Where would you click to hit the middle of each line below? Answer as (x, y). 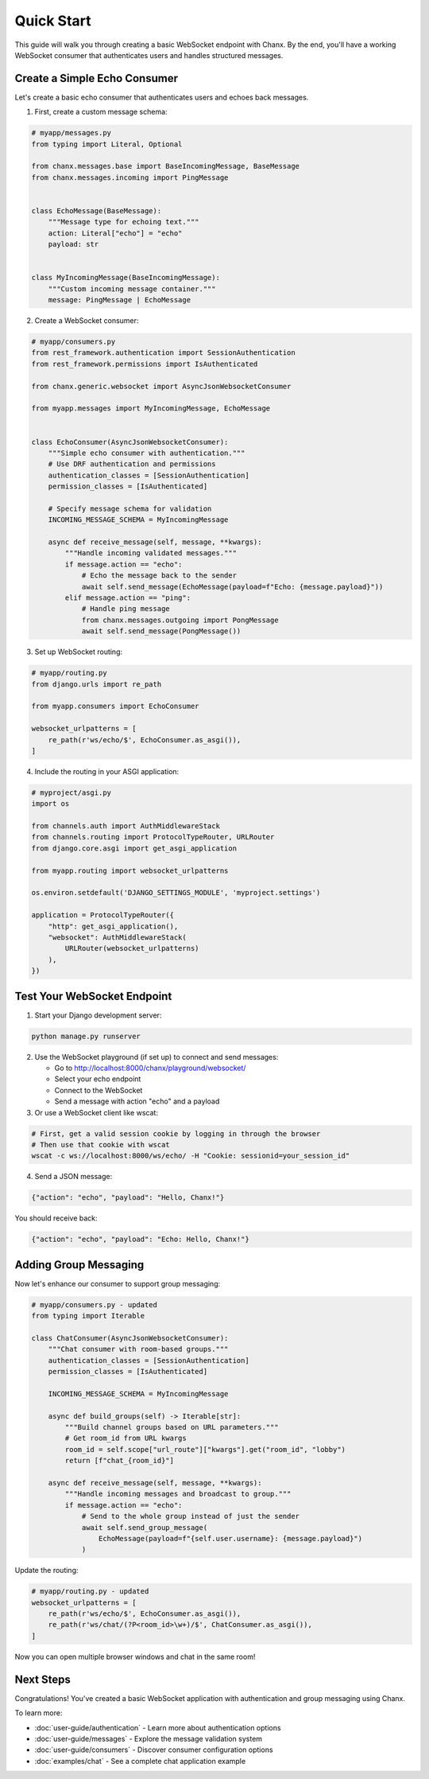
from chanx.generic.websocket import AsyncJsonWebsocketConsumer (161, 386)
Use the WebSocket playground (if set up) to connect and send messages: (157, 1057)
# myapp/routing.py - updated (90, 1592)
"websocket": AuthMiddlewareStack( (117, 937)
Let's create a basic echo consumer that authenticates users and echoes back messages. (162, 97)
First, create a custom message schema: (101, 112)
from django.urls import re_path (97, 684)
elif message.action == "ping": (128, 598)
